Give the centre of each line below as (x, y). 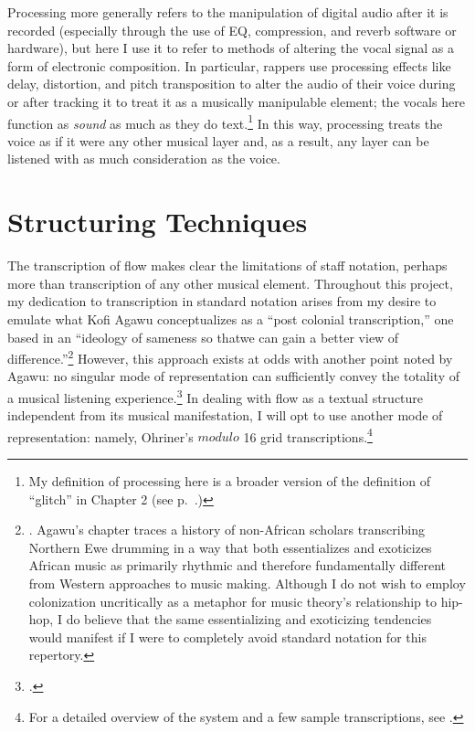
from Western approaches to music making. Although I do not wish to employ (247, 583)
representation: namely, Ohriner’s (100, 436)
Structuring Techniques (158, 222)
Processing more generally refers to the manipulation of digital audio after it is (228, 12)
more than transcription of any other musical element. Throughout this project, (230, 283)
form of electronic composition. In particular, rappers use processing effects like (229, 65)
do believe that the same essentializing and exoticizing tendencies (249, 619)
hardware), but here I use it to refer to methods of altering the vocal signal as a (231, 48)
